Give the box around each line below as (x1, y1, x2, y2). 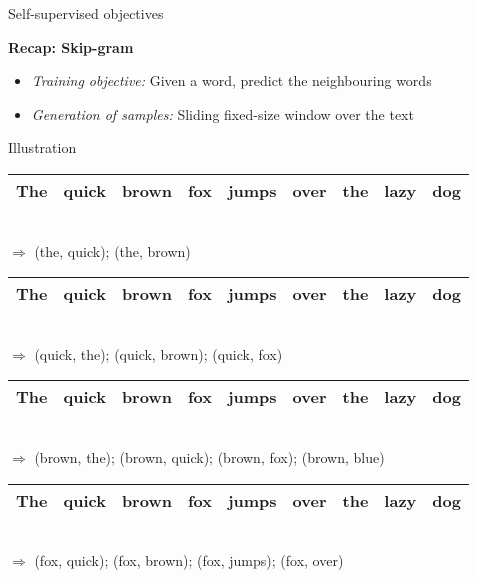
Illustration (8, 137, 77, 158)
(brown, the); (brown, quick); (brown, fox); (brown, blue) (34, 446, 385, 467)
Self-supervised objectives (8, 3, 164, 23)
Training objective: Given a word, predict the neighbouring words (31, 70, 432, 91)
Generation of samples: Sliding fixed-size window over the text (31, 103, 414, 124)
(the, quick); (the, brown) (34, 240, 191, 261)
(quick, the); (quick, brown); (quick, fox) (34, 343, 283, 364)
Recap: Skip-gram (8, 36, 134, 57)
